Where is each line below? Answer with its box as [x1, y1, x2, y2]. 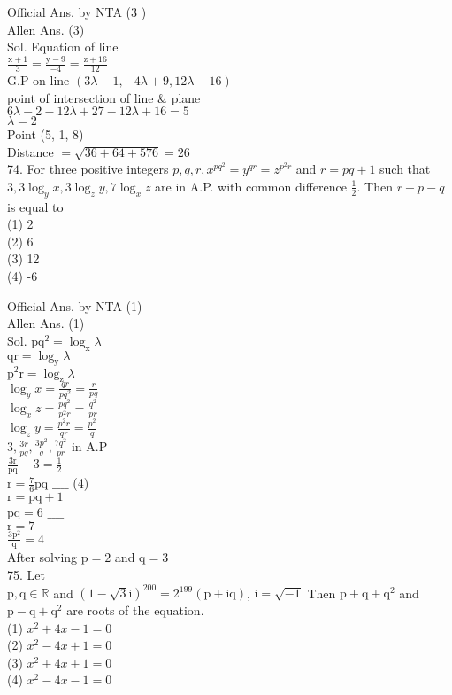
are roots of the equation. [66, 601, 204, 620]
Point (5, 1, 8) [7, 125, 84, 144]
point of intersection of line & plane [7, 88, 201, 106]
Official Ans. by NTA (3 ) [7, 3, 147, 20]
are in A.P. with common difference [155, 176, 347, 195]
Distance [7, 142, 54, 160]
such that [379, 160, 431, 178]
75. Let [7, 565, 45, 583]
